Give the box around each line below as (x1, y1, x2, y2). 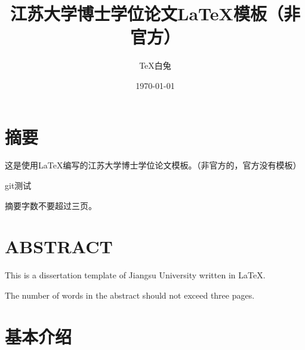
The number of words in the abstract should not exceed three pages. (5, 288, 255, 301)
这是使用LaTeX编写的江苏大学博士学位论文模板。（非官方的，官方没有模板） (5, 159, 301, 171)
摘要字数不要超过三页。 (5, 199, 97, 211)
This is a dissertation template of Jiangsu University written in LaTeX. (5, 269, 266, 281)
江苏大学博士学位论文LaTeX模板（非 (10, 1, 300, 26)
